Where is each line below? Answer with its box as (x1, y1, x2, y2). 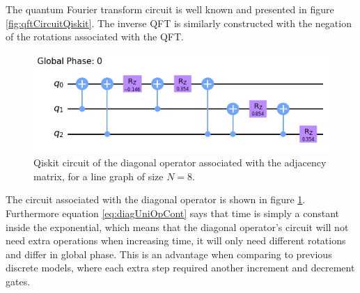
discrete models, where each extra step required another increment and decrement (6, 260, 355, 275)
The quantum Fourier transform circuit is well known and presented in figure (6, 2, 334, 16)
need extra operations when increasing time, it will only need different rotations (6, 233, 346, 248)
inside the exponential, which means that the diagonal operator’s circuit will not (6, 219, 349, 234)
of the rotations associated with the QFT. (6, 29, 184, 44)
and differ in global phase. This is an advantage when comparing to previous (6, 246, 332, 261)
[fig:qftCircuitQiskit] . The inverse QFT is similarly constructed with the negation (6, 15, 352, 30)
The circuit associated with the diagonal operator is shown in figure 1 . (6, 192, 306, 207)
